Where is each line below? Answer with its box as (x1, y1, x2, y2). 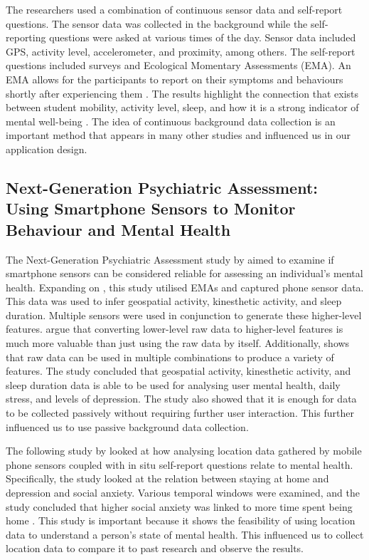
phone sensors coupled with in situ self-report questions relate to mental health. (6, 457, 353, 472)
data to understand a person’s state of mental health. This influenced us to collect (6, 527, 364, 541)
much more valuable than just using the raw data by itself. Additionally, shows (6, 336, 350, 351)
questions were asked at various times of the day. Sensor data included (49, 30, 356, 45)
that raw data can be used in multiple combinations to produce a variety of (6, 349, 334, 364)
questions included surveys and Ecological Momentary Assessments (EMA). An (6, 58, 351, 73)
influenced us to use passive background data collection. (6, 419, 249, 434)
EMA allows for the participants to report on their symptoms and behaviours (6, 71, 343, 86)
